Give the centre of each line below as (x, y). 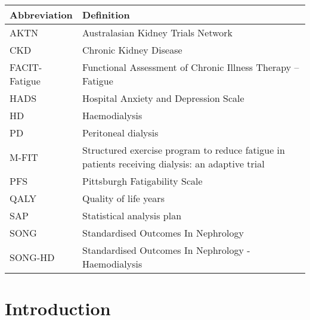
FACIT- (26, 67)
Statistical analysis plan (132, 215)
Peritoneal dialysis (120, 133)
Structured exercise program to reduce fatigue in (184, 150)
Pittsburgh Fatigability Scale (142, 181)
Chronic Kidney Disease (132, 50)
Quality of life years (123, 198)
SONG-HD (32, 257)
